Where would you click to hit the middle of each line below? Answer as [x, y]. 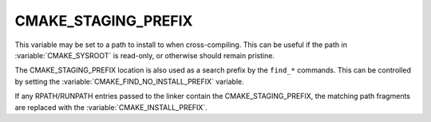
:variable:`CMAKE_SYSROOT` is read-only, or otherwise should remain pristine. [145, 55]
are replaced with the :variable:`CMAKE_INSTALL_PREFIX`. [111, 107]
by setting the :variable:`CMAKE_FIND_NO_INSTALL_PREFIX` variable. [130, 81]
